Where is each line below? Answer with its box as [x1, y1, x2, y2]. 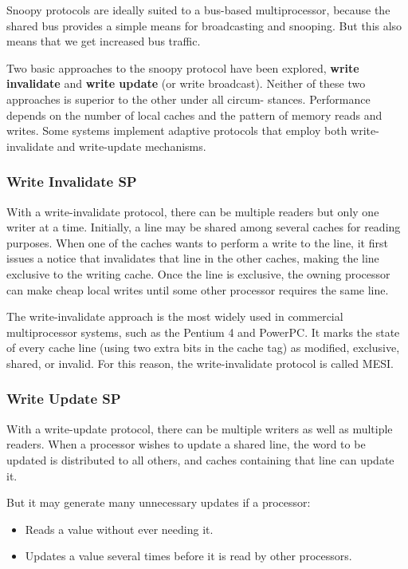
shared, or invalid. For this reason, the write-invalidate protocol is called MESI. [6, 354, 394, 371]
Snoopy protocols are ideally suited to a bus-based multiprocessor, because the [6, 2, 390, 18]
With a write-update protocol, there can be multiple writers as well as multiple [6, 420, 393, 437]
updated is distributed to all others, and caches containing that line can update [6, 451, 394, 468]
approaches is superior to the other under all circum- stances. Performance [6, 90, 371, 107]
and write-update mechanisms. [57, 137, 206, 154]
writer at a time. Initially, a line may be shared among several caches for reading [6, 219, 401, 235]
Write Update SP [6, 389, 121, 409]
